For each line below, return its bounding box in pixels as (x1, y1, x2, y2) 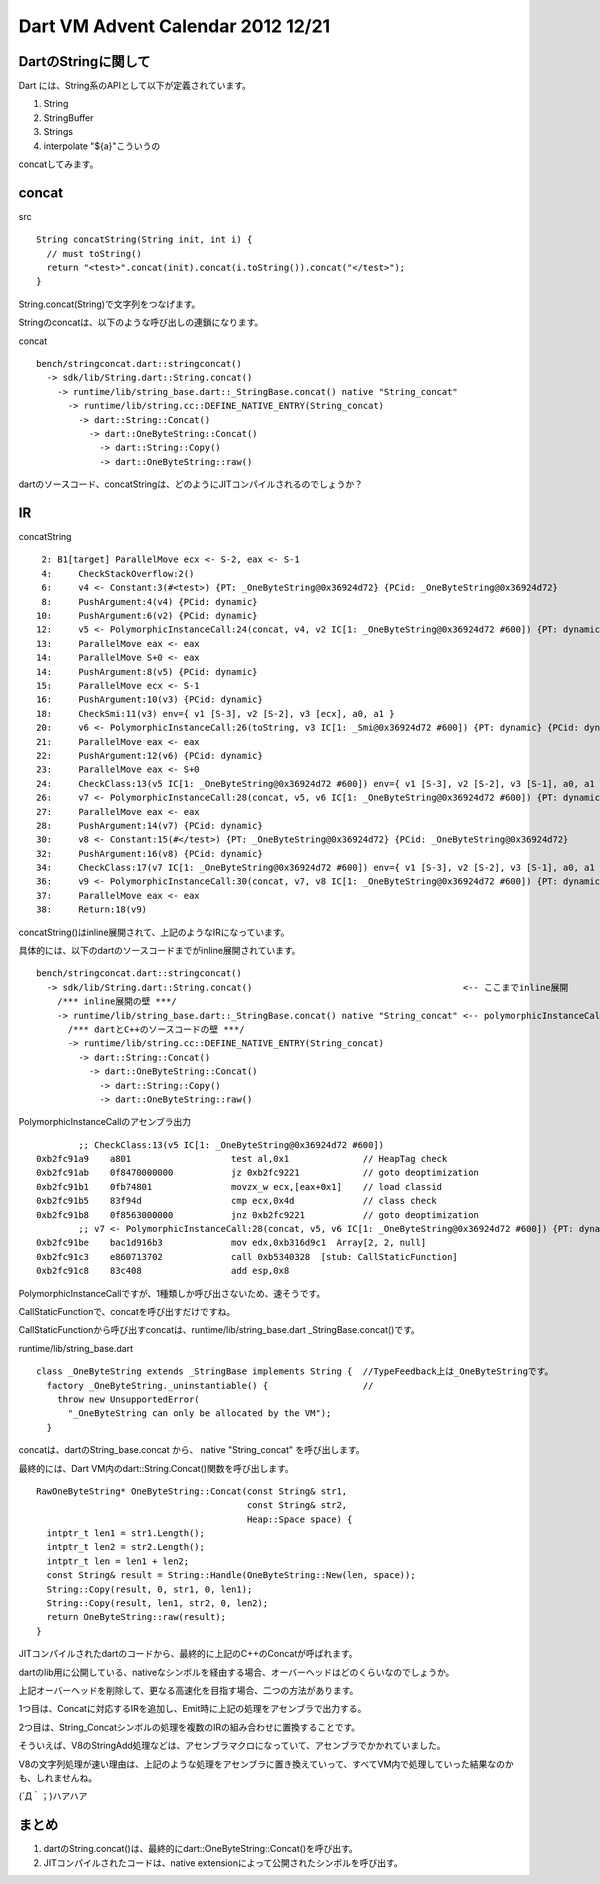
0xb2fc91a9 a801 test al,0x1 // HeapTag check (36, 1153, 448, 1165)
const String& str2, (246, 1500, 348, 1511)
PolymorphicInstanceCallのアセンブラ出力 (18, 1116, 192, 1128)
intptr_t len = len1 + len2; (46, 1555, 190, 1567)
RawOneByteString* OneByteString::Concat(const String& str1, (36, 1485, 348, 1497)
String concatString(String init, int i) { (36, 234, 253, 245)
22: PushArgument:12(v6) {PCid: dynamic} (36, 750, 264, 761)
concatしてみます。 (18, 158, 99, 170)
